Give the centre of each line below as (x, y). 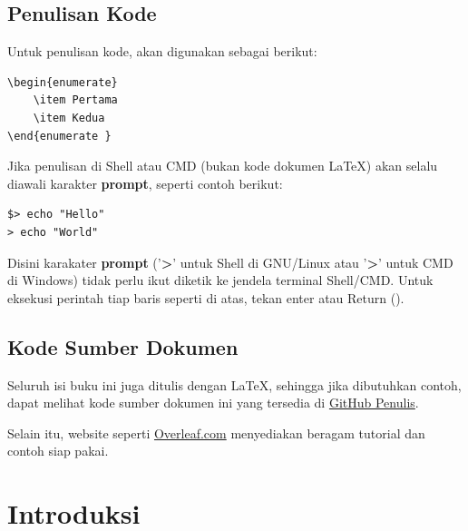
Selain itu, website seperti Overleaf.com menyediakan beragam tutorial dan (216, 433)
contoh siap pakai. (58, 451)
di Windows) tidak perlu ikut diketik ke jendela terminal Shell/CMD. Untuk (220, 280)
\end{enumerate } (59, 136)
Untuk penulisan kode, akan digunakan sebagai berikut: (162, 51)
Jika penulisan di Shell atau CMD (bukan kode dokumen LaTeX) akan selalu (223, 166)
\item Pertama (75, 100)
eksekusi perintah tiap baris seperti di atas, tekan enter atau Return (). (206, 297)
